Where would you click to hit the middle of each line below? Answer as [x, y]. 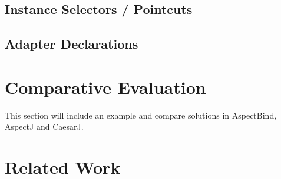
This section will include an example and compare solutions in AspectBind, [141, 115]
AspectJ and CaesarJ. [44, 126]
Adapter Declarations [72, 44]
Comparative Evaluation [105, 87]
